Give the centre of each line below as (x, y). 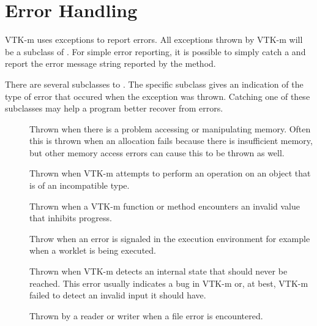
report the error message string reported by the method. (110, 63)
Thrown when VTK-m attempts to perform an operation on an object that (170, 173)
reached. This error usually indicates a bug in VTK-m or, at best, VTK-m (169, 283)
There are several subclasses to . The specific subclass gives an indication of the (154, 84)
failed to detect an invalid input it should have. (118, 295)
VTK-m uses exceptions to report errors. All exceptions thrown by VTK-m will (154, 40)
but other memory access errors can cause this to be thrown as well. (157, 152)
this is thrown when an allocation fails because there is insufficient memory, (171, 141)
